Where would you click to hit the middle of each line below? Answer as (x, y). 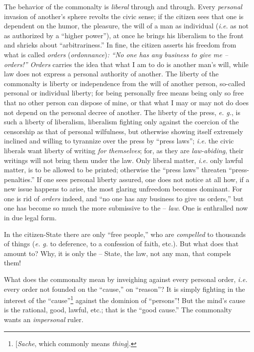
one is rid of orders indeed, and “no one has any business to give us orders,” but (124, 198)
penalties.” (19, 179)
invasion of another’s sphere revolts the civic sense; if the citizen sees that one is (124, 16)
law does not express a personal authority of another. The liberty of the (111, 74)
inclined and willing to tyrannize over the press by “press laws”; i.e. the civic (119, 141)
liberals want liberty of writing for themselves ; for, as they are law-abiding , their (124, 150)
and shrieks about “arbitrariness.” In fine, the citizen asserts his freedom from (120, 45)
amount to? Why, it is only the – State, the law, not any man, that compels (117, 253)
